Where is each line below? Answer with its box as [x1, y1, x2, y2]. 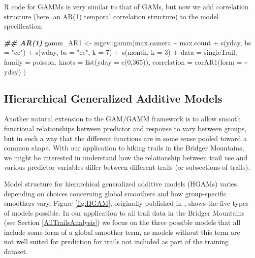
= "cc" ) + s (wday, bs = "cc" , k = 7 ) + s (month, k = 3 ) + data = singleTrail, [4, 47, 237, 57]
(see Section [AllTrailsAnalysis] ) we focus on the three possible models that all [4, 217, 241, 227]
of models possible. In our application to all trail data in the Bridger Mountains [4, 207, 245, 218]
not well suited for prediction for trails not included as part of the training [4, 236, 229, 247]
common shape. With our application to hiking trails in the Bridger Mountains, [4, 143, 244, 153]
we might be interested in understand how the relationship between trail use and [4, 152, 248, 162]
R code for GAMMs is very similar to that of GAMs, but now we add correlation [4, 1, 249, 11]
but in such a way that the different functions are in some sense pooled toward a [4, 133, 247, 143]
